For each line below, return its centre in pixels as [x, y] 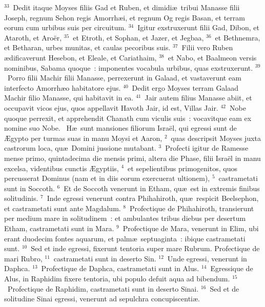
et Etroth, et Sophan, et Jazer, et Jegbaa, [138, 37]
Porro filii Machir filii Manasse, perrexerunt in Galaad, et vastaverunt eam [124, 78]
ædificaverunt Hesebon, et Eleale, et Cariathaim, [80, 57]
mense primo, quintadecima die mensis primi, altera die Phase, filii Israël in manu [132, 158]
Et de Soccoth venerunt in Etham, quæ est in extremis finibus [162, 188]
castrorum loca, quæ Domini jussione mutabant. [80, 148]
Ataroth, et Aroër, [33, 37]
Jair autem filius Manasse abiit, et [198, 98]
